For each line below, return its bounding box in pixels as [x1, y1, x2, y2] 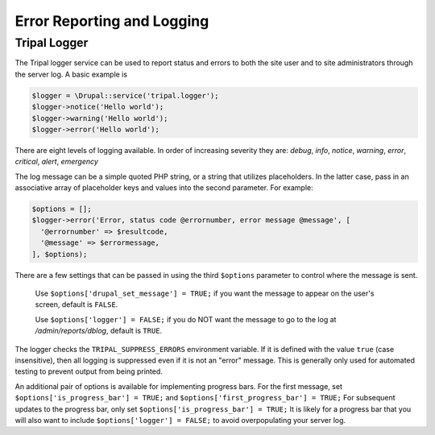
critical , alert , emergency [14, 157, 98, 167]
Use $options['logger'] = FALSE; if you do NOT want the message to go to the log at [35, 314, 337, 324]
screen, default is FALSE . [35, 300, 118, 309]
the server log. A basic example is [14, 69, 128, 79]
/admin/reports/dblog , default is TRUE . [35, 326, 163, 336]
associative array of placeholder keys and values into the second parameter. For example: [14, 183, 313, 193]
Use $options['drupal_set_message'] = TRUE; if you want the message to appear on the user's [35, 288, 375, 298]
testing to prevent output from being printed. [14, 367, 163, 376]
